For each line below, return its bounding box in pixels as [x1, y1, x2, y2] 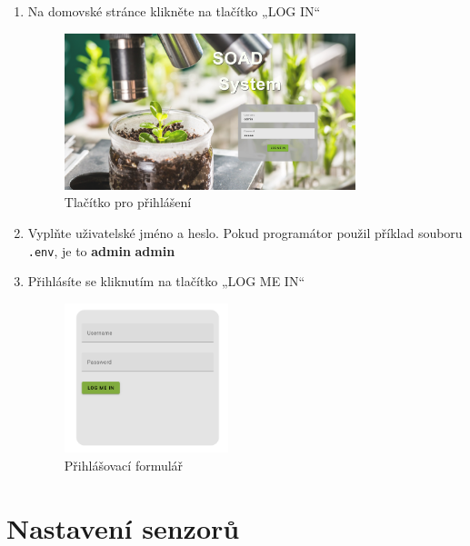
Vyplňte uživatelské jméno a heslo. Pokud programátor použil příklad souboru [27, 223, 463, 242]
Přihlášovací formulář [64, 455, 184, 474]
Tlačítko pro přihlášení [64, 193, 192, 212]
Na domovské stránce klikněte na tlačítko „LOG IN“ [27, 2, 321, 20]
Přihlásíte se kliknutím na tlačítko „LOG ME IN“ [27, 272, 305, 291]
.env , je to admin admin [27, 241, 175, 260]
